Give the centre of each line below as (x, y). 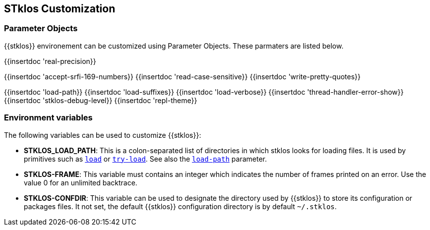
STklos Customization (60, 9)
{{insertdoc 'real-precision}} (50, 61)
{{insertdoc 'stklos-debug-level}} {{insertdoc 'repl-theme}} (101, 100)
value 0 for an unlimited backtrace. (81, 182)
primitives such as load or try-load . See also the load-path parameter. (145, 159)
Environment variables (48, 118)
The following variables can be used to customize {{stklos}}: (103, 135)
